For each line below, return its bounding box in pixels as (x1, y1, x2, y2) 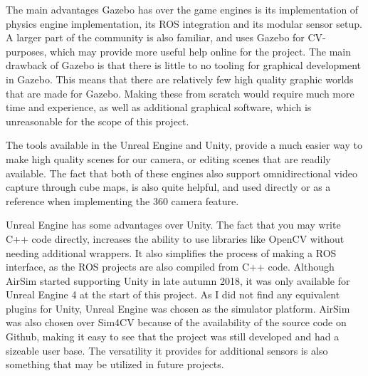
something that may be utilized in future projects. (6, 357, 224, 372)
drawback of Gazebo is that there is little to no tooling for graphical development (6, 58, 361, 73)
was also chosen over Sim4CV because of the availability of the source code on (6, 315, 347, 330)
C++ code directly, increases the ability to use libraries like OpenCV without (6, 231, 345, 246)
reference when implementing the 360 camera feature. (6, 193, 239, 208)
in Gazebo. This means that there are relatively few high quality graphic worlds (6, 71, 354, 86)
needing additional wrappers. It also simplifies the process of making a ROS (6, 245, 337, 260)
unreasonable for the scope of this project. (6, 113, 189, 128)
